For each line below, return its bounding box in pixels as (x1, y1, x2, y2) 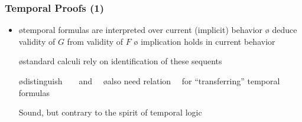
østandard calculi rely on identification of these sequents (18, 55, 222, 67)
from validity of (67, 35, 124, 47)
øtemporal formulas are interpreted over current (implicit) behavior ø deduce (18, 24, 297, 36)
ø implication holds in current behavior (134, 35, 275, 47)
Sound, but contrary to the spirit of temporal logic (18, 106, 202, 118)
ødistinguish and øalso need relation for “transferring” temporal (18, 75, 280, 87)
